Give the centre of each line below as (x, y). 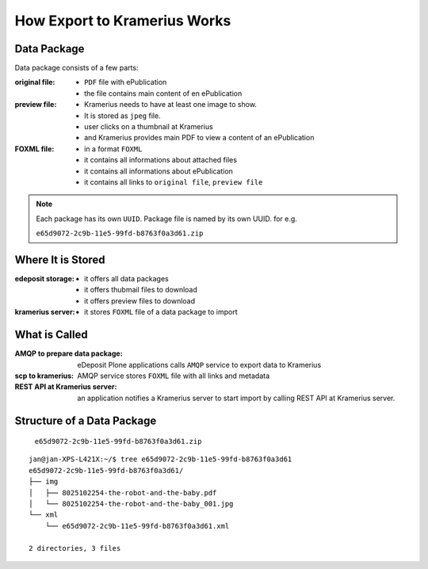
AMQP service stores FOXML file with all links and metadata (174, 376)
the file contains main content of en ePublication (163, 93)
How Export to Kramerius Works (123, 21)
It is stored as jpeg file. (123, 116)
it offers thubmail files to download (141, 290)
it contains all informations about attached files (161, 160)
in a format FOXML (113, 149)
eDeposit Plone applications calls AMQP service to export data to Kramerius (199, 365)
